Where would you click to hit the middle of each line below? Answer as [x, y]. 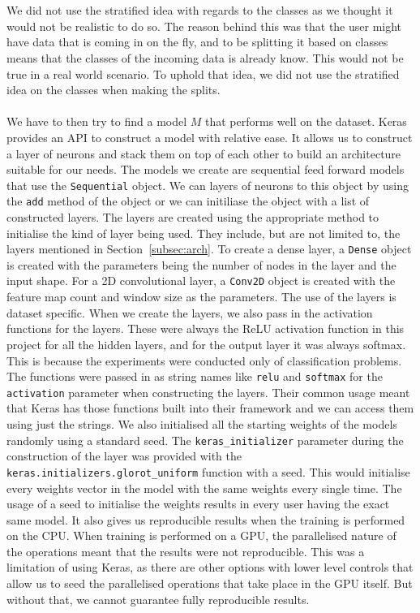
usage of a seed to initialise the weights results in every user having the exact [198, 504]
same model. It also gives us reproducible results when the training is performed [206, 519]
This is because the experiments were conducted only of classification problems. [204, 360]
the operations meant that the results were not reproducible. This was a [186, 551]
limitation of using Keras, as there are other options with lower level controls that [210, 567]
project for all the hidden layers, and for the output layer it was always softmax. [206, 344]
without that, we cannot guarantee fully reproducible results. [158, 599]
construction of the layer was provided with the [124, 456]
